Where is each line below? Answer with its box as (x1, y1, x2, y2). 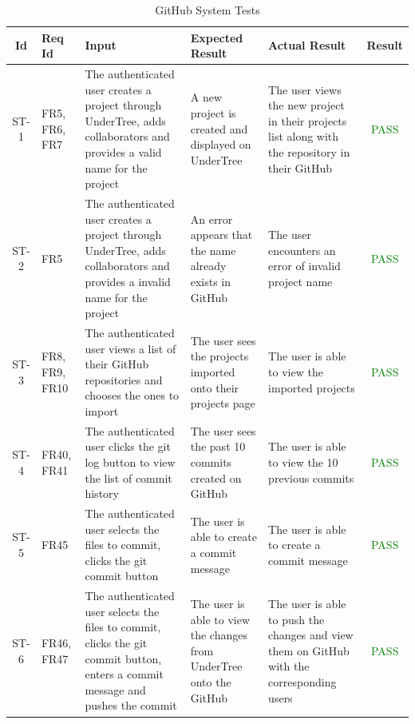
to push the (268, 611, 325, 627)
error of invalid (268, 257, 341, 274)
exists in (190, 273, 231, 289)
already (190, 257, 227, 274)
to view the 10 (268, 454, 338, 471)
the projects (190, 348, 249, 364)
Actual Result (268, 37, 346, 54)
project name (268, 273, 333, 289)
